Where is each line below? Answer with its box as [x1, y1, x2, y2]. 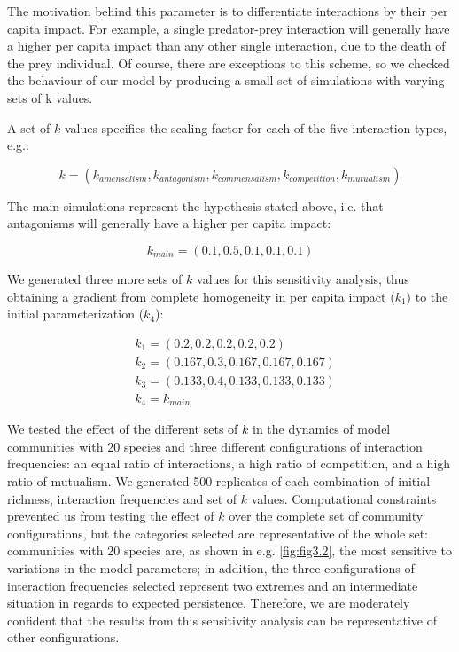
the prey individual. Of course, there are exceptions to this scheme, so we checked [7, 53, 450, 72]
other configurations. [7, 628, 120, 647]
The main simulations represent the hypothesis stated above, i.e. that [7, 196, 384, 215]
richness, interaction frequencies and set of [7, 489, 237, 507]
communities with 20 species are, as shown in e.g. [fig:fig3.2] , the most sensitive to [7, 541, 452, 560]
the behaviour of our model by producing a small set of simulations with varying [7, 71, 445, 90]
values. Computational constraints [251, 489, 437, 507]
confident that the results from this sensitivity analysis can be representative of [7, 610, 437, 629]
